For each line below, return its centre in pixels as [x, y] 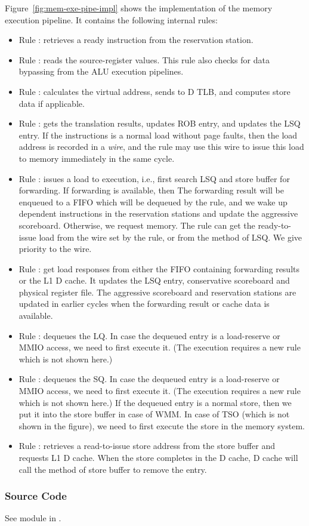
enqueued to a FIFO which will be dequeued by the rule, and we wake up [153, 202]
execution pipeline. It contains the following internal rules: [111, 19]
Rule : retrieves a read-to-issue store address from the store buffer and [147, 446]
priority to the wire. [55, 249]
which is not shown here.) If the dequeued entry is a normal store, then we [155, 402]
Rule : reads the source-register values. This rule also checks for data [144, 59]
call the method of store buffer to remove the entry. [113, 469]
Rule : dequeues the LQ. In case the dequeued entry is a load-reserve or [149, 335]
